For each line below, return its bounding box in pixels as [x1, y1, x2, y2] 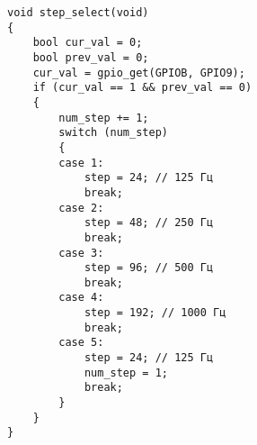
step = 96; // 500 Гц [84, 261, 214, 275]
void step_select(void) [7, 6, 149, 19]
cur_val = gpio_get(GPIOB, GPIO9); [32, 66, 245, 79]
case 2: [58, 201, 104, 214]
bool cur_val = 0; [32, 36, 143, 50]
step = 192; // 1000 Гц [84, 306, 226, 320]
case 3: [58, 246, 104, 259]
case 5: [58, 336, 104, 350]
